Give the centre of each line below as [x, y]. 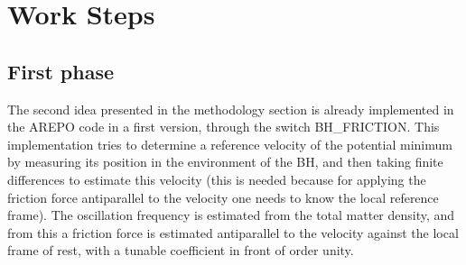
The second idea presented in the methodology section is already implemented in [231, 109]
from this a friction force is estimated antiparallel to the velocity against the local [233, 232]
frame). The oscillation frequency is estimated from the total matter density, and [231, 215]
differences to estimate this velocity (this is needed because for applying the [217, 179]
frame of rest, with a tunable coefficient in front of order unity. [181, 250]
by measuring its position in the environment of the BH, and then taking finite [225, 162]
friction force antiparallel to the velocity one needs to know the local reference [223, 197]
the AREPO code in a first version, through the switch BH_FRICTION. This [224, 127]
